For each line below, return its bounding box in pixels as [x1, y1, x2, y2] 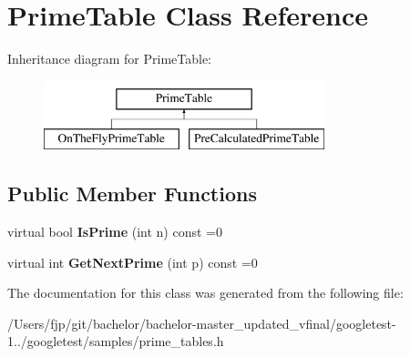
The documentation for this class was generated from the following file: [7, 283, 404, 302]
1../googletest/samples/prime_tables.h [7, 331, 224, 351]
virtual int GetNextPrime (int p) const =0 [7, 252, 258, 271]
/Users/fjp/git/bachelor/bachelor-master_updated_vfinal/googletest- [7, 313, 396, 332]
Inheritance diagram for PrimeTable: [7, 49, 211, 68]
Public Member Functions [7, 179, 257, 208]
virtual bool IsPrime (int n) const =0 [7, 222, 222, 241]
